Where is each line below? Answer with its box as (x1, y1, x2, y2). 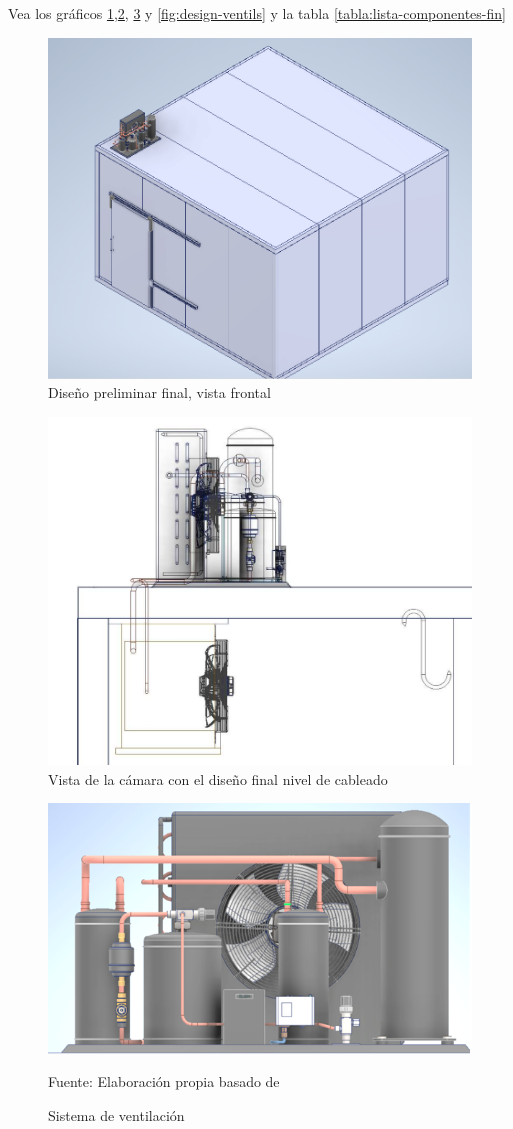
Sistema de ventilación (48, 1105, 185, 1126)
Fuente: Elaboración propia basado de (48, 1071, 280, 1092)
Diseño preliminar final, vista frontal (48, 382, 271, 403)
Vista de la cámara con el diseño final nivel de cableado (48, 768, 388, 789)
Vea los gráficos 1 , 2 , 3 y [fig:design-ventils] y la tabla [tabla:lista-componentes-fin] (8, 3, 506, 23)
